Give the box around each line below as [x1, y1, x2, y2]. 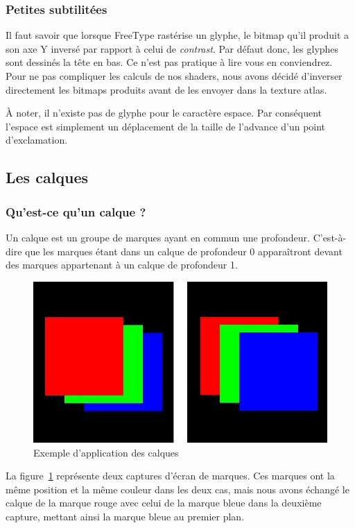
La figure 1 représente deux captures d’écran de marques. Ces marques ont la [6, 468, 335, 483]
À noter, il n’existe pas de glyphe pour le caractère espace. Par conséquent [6, 105, 322, 120]
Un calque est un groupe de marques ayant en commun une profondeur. [6, 230, 310, 244]
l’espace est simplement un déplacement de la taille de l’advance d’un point [6, 119, 326, 133]
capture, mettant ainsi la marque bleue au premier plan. [6, 509, 245, 524]
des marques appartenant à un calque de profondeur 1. [6, 257, 238, 272]
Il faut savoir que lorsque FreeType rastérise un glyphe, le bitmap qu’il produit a [6, 28, 349, 42]
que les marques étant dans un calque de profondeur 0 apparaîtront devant [25, 244, 343, 258]
